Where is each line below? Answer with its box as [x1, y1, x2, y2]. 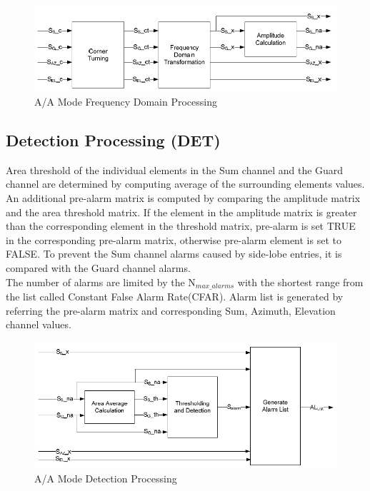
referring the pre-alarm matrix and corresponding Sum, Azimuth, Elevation [6, 303, 336, 318]
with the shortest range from [237, 274, 364, 289]
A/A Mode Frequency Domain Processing [34, 94, 217, 109]
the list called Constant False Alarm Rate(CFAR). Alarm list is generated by [6, 289, 344, 304]
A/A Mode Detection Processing [34, 470, 177, 485]
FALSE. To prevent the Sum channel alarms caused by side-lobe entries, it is [6, 246, 342, 261]
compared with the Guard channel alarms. [6, 260, 191, 275]
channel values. [6, 317, 71, 332]
